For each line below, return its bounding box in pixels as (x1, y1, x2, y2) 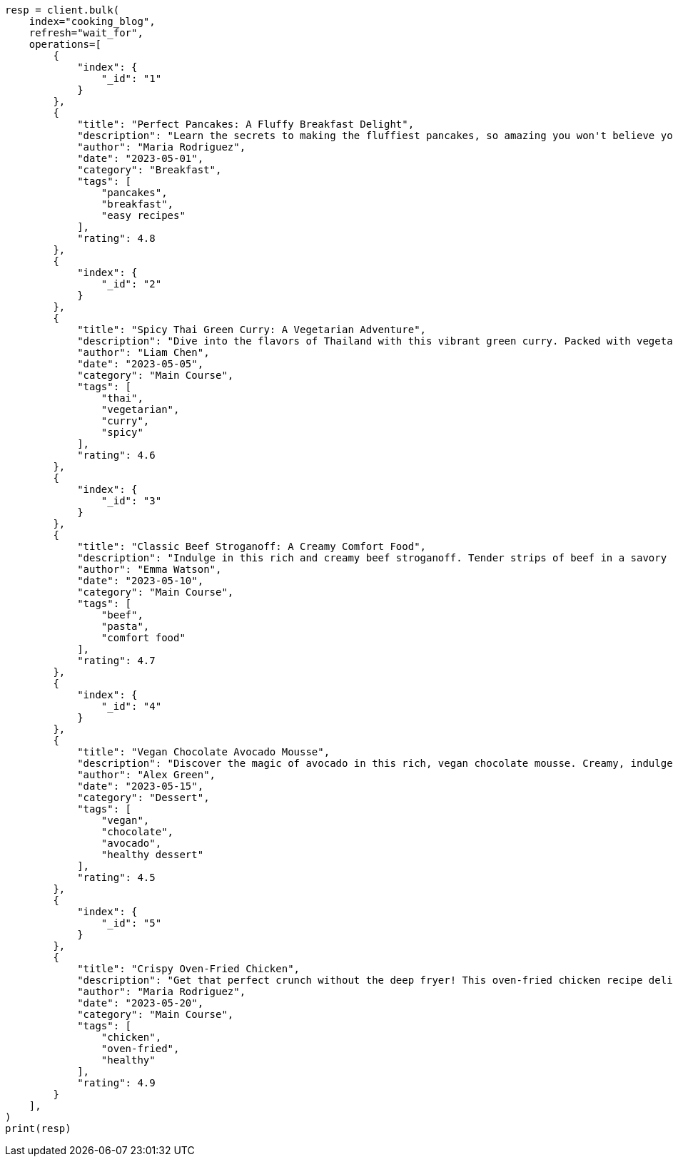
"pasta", (101, 621, 150, 632)
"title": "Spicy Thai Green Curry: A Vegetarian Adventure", (77, 324, 427, 335)
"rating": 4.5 (77, 872, 156, 883)
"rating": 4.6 (77, 449, 156, 461)
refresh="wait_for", (29, 27, 143, 39)
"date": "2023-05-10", (77, 575, 204, 586)
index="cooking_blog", (29, 16, 156, 27)
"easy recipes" (101, 210, 186, 221)
